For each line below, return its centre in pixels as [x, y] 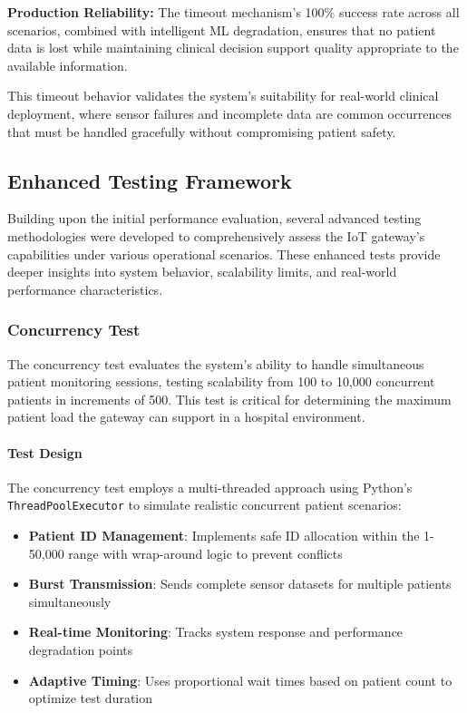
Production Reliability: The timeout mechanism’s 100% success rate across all [233, 12]
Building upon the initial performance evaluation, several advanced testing [214, 218]
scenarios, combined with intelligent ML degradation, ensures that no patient [222, 29]
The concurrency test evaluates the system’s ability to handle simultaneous [216, 363]
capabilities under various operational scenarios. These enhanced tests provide [224, 254]
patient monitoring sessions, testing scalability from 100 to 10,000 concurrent [221, 381]
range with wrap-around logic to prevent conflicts [205, 553]
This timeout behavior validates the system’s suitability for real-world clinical [223, 96]
